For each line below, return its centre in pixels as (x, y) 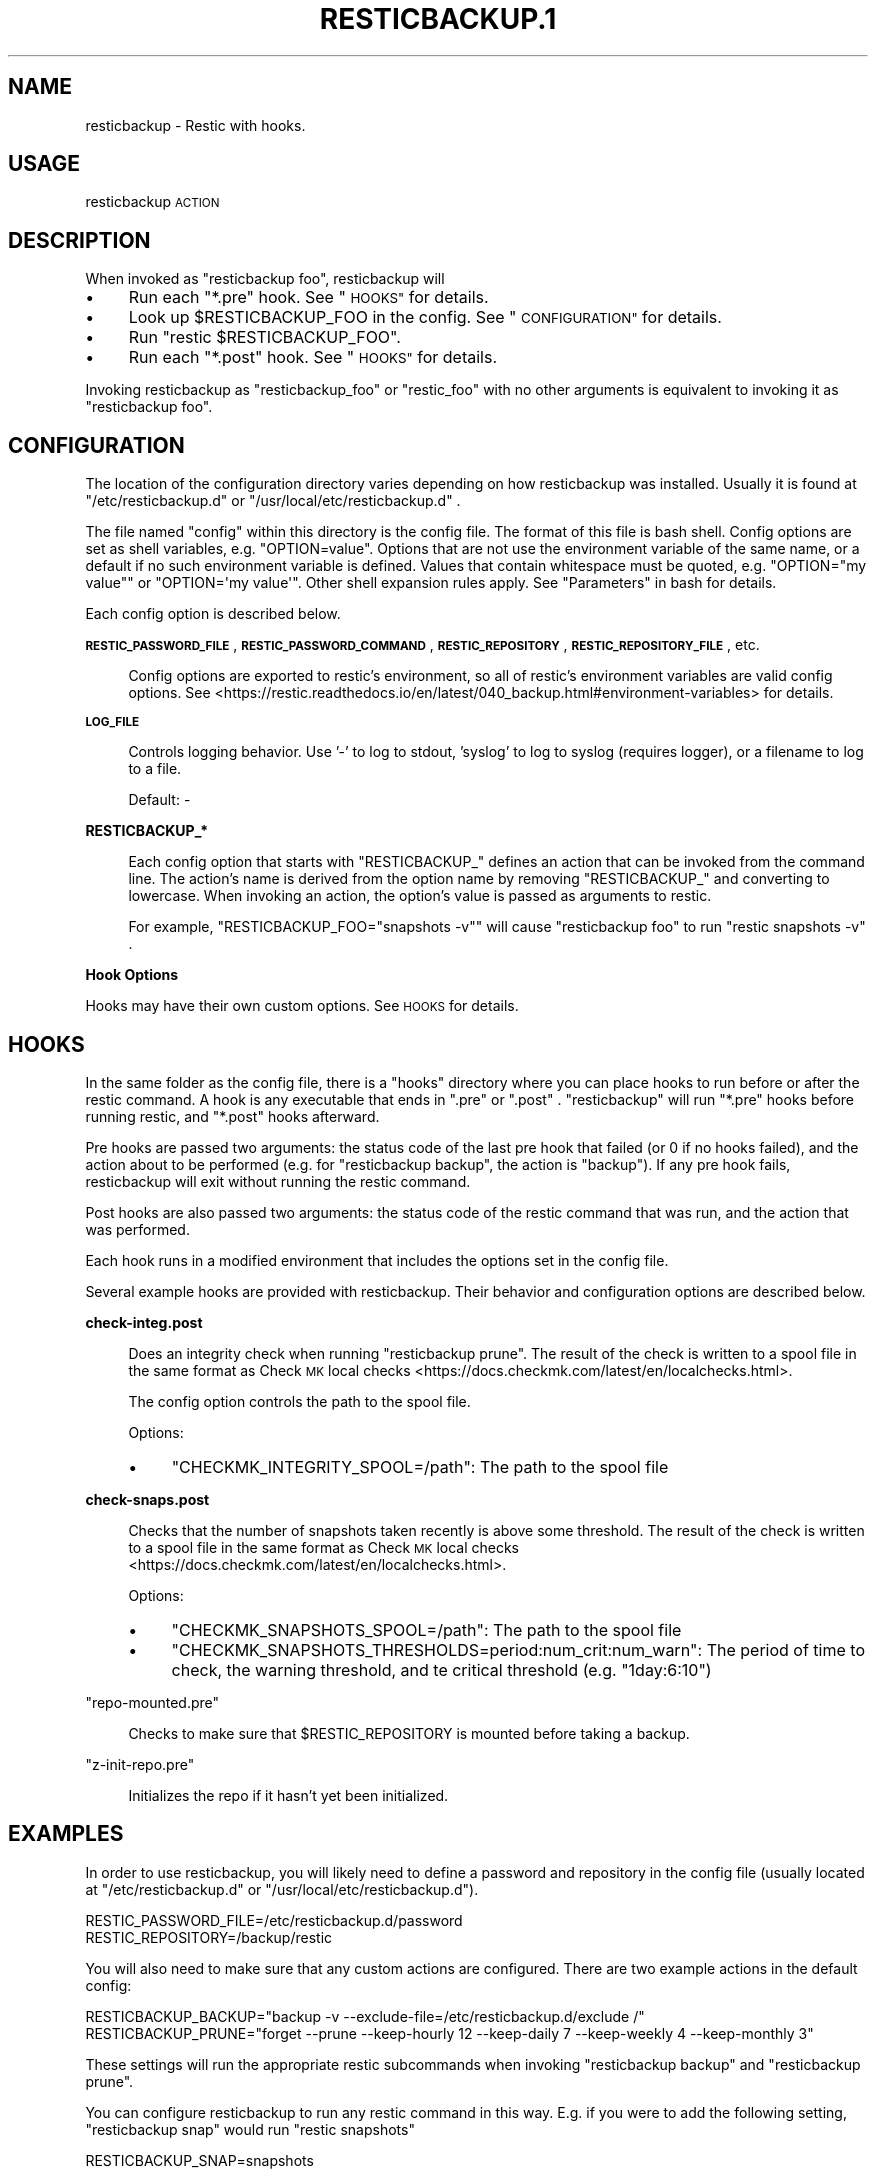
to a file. (155, 769)
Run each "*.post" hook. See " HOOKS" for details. (312, 357)
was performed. (137, 1229)
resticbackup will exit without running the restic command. (278, 1181)
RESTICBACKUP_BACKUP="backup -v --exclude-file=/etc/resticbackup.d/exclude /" (365, 2016)
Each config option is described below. (213, 614)
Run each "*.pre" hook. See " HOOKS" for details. (308, 297)
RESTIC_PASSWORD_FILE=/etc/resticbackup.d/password (274, 1920)
